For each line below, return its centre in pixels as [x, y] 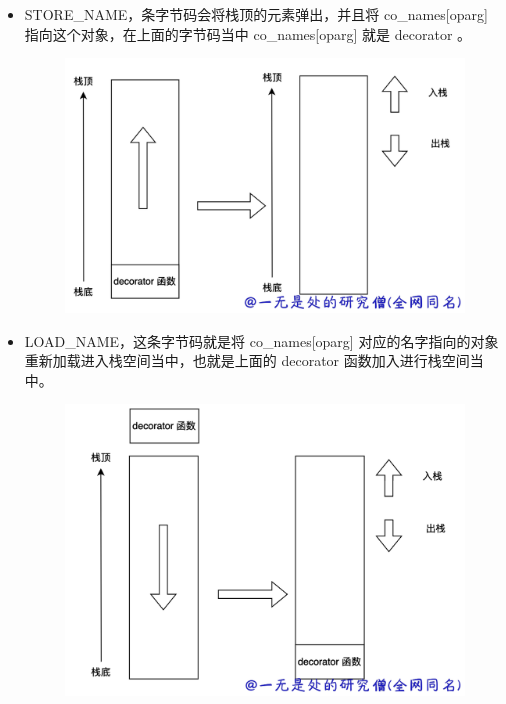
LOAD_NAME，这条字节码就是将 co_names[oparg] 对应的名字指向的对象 [261, 340]
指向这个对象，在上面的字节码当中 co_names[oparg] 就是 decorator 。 [248, 33]
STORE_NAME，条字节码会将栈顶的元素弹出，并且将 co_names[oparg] [256, 14]
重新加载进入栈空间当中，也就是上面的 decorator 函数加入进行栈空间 [247, 360]
